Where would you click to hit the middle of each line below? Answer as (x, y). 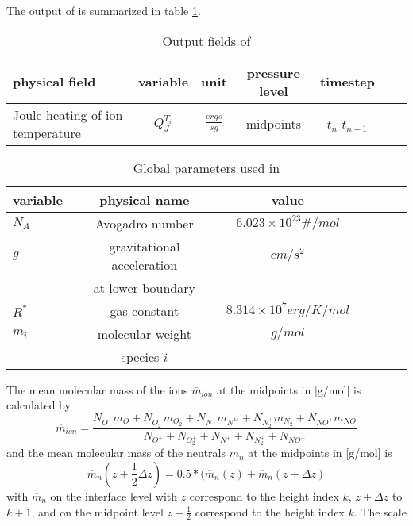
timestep (347, 82)
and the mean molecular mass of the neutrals (116, 453)
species (140, 356)
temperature (47, 132)
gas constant (145, 310)
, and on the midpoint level (97, 511)
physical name (145, 199)
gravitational (145, 246)
